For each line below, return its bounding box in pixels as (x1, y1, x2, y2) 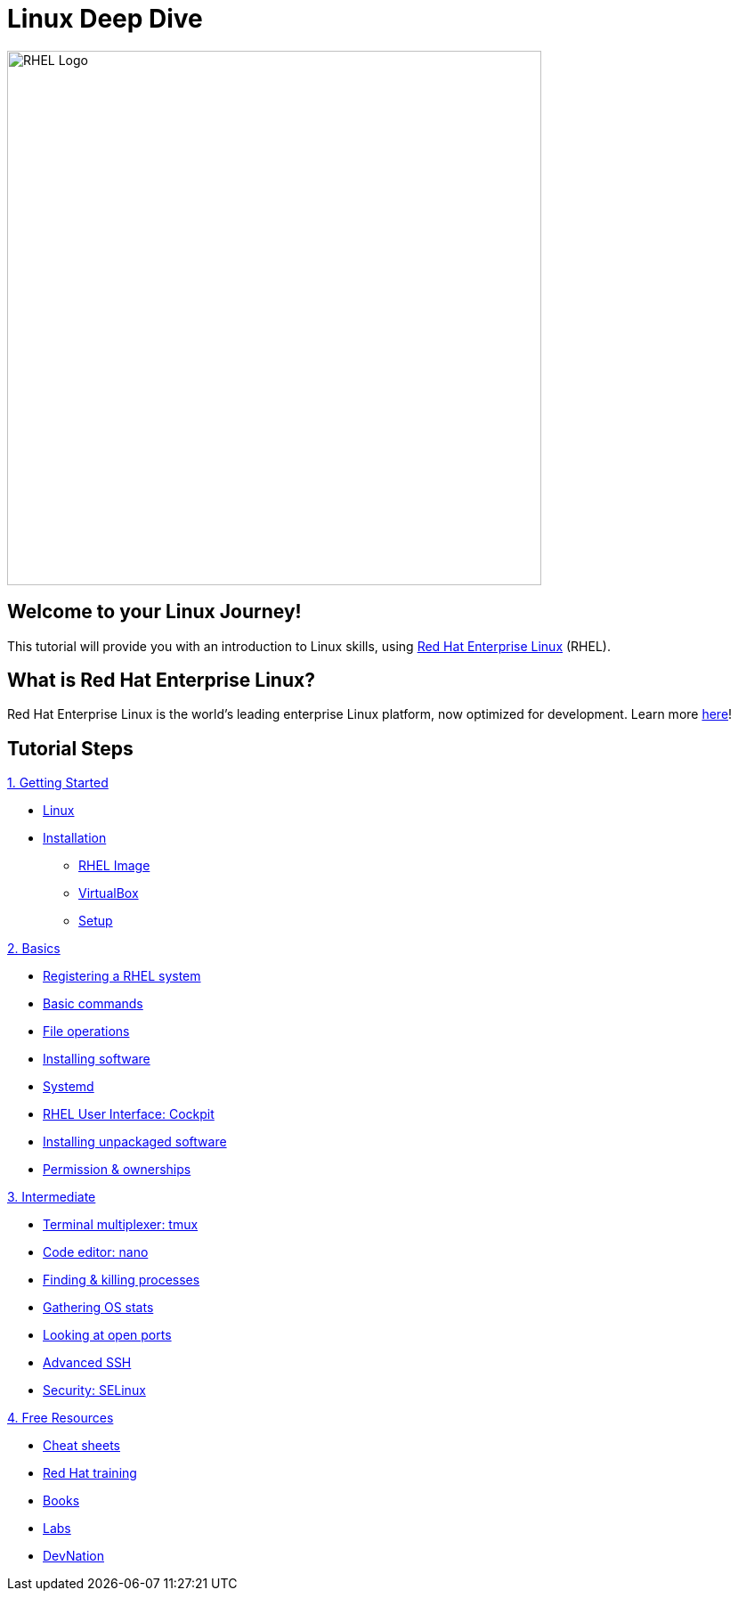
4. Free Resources (7, 1410, 114, 1426)
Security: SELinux (43, 1382, 146, 1398)
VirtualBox (78, 885, 139, 901)
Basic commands (43, 996, 143, 1012)
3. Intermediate (7, 1189, 96, 1205)
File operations (43, 1023, 130, 1040)
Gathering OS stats (43, 1300, 154, 1316)
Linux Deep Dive (7, 4, 203, 34)
